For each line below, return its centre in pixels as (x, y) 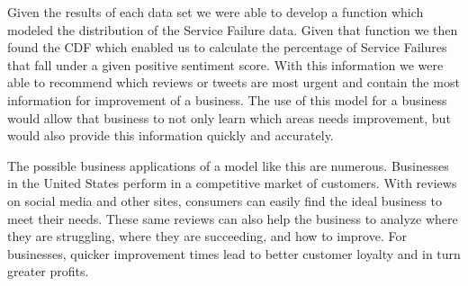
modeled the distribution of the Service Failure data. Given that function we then (233, 29)
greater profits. (48, 271)
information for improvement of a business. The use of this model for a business (227, 99)
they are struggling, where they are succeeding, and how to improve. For (207, 236)
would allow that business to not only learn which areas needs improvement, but (229, 117)
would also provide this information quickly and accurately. (171, 135)
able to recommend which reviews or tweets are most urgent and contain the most (234, 82)
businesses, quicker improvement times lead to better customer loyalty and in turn (234, 253)
